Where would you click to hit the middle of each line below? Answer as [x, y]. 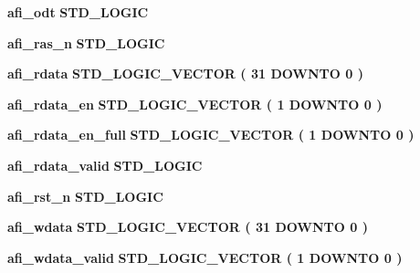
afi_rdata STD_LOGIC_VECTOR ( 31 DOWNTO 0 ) [185, 73]
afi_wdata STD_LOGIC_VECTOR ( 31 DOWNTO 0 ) [188, 227]
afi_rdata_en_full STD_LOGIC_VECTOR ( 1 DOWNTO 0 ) [211, 135]
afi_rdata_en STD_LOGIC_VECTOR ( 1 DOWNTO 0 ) [195, 104]
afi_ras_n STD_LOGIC [86, 42]
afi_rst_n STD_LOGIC [85, 196]
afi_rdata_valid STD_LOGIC [105, 165]
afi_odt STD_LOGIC [78, 12]
